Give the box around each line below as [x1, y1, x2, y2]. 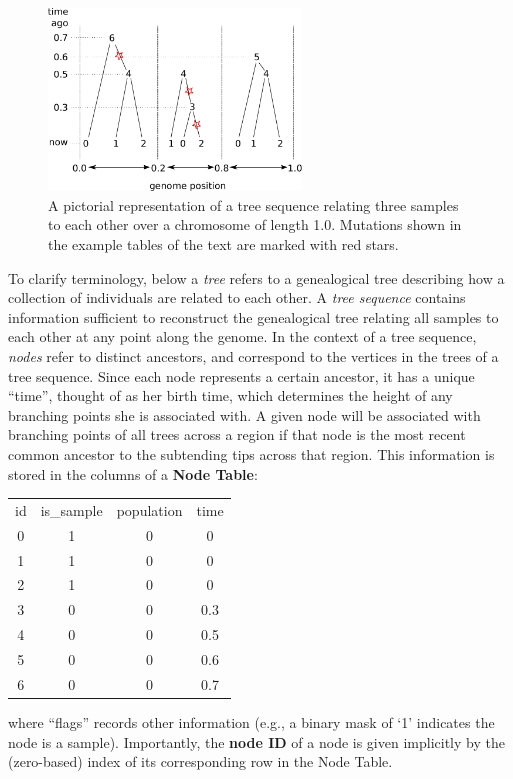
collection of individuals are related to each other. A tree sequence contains [8, 287, 466, 308]
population [116, 499, 183, 520]
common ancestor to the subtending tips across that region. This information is [8, 444, 495, 465]
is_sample [40, 499, 103, 520]
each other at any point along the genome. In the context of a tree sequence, [8, 326, 477, 347]
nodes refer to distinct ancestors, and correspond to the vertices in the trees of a [8, 346, 499, 367]
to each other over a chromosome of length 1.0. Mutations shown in [48, 214, 462, 235]
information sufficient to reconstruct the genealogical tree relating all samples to [8, 306, 499, 327]
